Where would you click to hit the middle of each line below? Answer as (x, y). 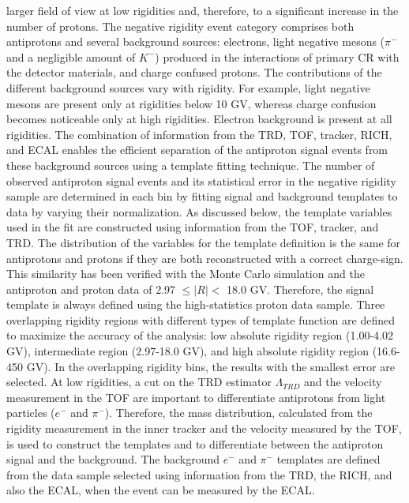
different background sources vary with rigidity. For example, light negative (188, 87)
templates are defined (328, 459)
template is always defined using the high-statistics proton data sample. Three (196, 304)
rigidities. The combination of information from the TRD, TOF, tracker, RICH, (199, 134)
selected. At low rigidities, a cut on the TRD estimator (139, 382)
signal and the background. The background (113, 459)
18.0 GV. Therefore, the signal (300, 289)
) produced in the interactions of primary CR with (277, 56)
